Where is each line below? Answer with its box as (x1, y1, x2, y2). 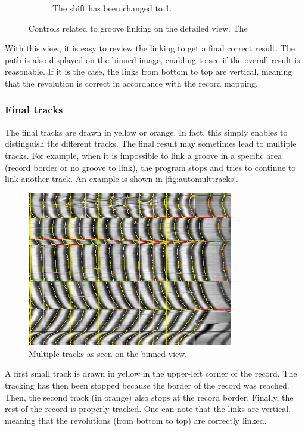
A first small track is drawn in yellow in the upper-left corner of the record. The (5, 367, 297, 380)
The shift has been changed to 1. (52, 2, 172, 14)
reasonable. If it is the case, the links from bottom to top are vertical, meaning (5, 65, 292, 78)
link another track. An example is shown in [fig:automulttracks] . (5, 173, 239, 185)
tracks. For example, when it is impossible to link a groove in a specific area (5, 149, 282, 161)
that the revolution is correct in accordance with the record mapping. (5, 76, 258, 89)
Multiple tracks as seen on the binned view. (29, 347, 188, 359)
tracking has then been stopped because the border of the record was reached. (5, 379, 290, 392)
